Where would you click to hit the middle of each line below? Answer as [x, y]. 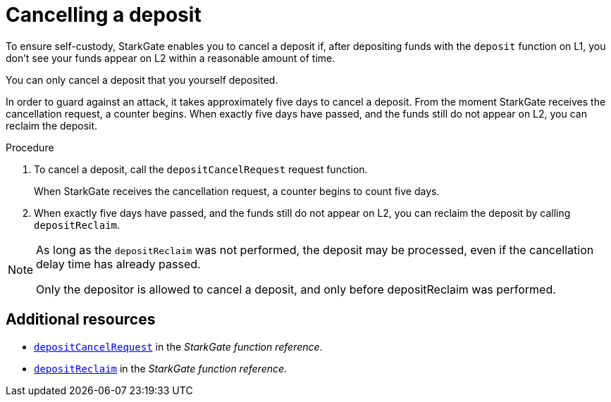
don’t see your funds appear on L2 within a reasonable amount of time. [171, 58]
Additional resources [81, 320]
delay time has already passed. [118, 264]
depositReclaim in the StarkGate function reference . [161, 368]
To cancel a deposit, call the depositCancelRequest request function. [201, 169]
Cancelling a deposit [104, 15]
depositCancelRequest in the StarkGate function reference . [178, 346]
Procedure [30, 147]
